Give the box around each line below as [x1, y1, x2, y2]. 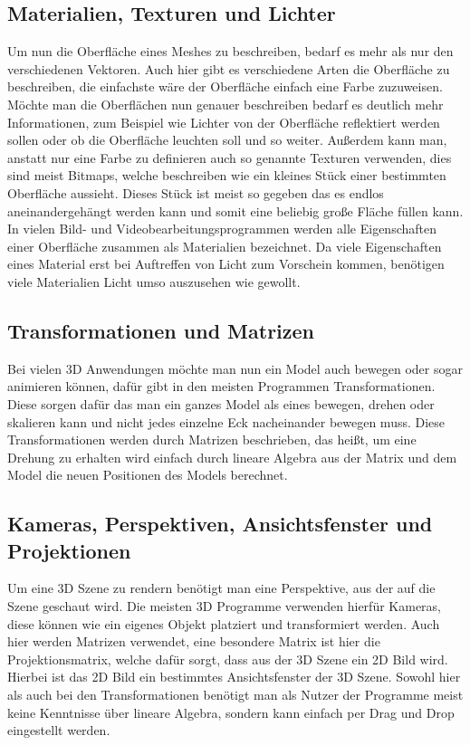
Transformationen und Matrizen [7, 316, 315, 344]
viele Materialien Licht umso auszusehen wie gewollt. [7, 272, 301, 291]
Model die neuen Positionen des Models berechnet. [7, 465, 288, 484]
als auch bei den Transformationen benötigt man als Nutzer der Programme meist [7, 685, 464, 704]
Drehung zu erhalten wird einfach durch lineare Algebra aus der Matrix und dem [7, 447, 457, 466]
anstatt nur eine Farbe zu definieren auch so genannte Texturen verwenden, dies [7, 148, 452, 167]
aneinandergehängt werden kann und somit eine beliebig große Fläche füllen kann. [7, 201, 464, 220]
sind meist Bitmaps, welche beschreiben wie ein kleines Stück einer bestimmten [7, 166, 446, 185]
